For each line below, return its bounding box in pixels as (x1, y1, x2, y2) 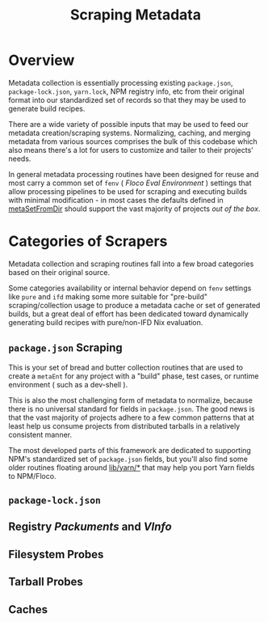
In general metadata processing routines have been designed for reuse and (8, 169, 259, 179)
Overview (8, 51, 75, 70)
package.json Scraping (8, 341, 123, 355)
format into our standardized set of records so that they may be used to (8, 95, 246, 104)
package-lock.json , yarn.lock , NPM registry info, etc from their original (8, 87, 245, 96)
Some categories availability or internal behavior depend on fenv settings (8, 283, 252, 293)
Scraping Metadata (69, 6, 202, 24)
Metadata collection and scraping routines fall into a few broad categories (8, 259, 254, 269)
